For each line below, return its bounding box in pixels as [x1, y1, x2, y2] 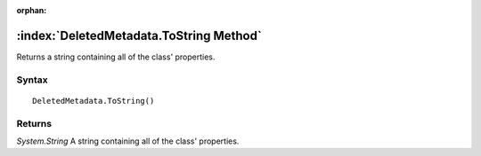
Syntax [16, 74, 48, 86]
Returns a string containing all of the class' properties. [16, 51, 216, 62]
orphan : [16, 5, 47, 15]
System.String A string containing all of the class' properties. [16, 136, 240, 146]
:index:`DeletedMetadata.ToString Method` [16, 27, 262, 43]
